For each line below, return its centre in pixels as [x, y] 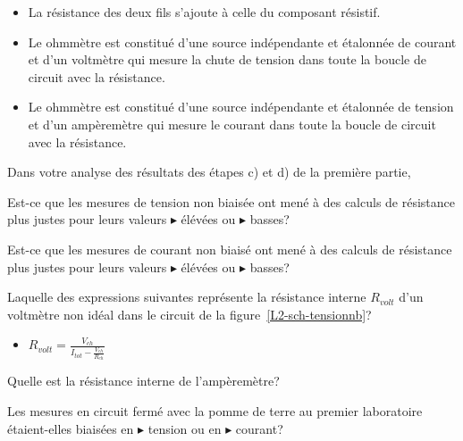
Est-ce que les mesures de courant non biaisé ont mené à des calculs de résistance [230, 249]
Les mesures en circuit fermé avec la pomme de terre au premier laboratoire [215, 411]
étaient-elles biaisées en [71, 428]
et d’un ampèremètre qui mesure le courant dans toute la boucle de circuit [232, 124]
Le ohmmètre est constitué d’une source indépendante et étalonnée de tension [241, 107]
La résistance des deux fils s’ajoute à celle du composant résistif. [204, 12]
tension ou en [185, 428]
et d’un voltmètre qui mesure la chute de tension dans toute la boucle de [227, 59]
